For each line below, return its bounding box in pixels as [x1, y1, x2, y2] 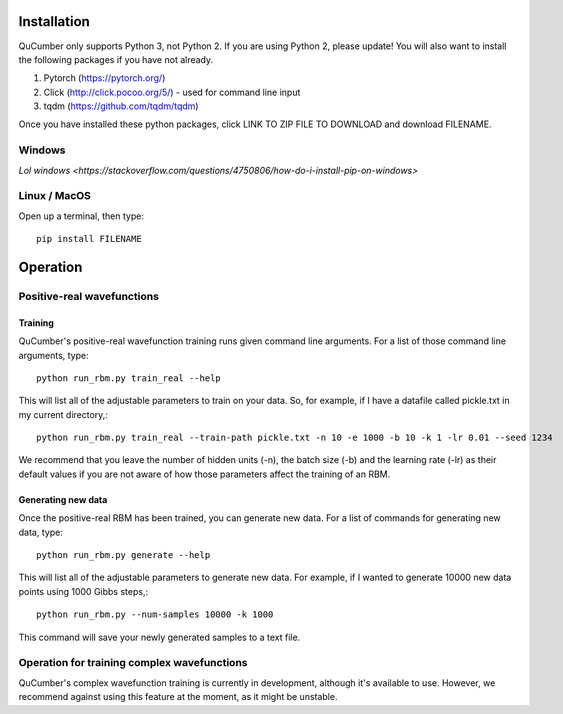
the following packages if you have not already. [18, 53, 214, 65]
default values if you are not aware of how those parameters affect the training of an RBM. [18, 468, 391, 480]
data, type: [18, 526, 64, 538]
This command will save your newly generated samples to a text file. [18, 631, 301, 643]
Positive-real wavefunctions [18, 289, 160, 303]
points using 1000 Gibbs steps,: [18, 585, 149, 597]
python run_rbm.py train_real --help [36, 372, 222, 384]
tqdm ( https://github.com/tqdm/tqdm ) [43, 100, 199, 112]
